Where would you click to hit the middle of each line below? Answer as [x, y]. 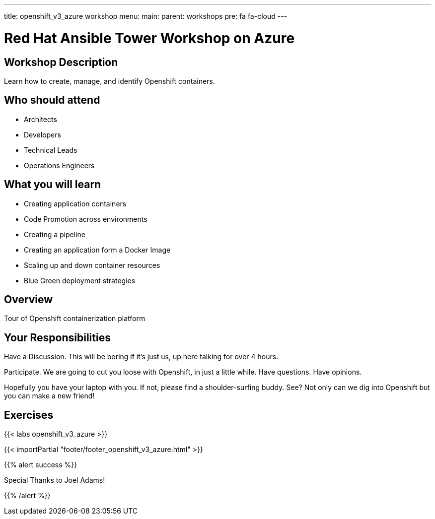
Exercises [29, 415]
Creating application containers [75, 203]
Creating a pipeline [55, 234]
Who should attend [52, 100]
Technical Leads [51, 150]
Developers [42, 134]
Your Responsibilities [57, 337]
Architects [40, 119]
